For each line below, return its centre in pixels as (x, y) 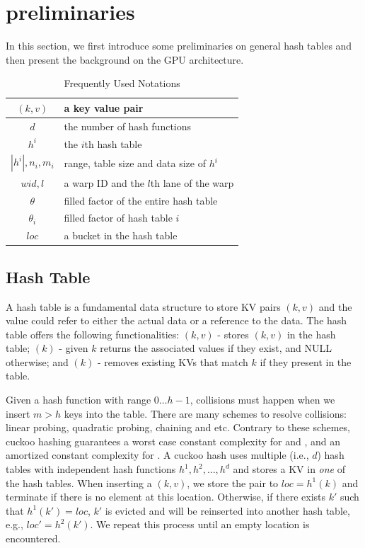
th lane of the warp (192, 182)
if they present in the (306, 361)
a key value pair (104, 107)
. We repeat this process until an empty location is (200, 524)
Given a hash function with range (79, 400)
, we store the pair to (233, 483)
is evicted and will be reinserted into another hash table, (227, 510)
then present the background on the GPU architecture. (125, 59)
